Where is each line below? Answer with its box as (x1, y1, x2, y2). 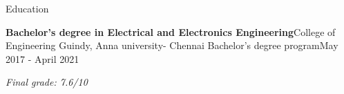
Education (6, 1, 49, 15)
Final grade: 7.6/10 (6, 75, 88, 89)
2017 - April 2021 (6, 51, 79, 66)
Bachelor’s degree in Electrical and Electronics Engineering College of (6, 24, 336, 39)
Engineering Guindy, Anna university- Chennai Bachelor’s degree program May (6, 38, 338, 53)
